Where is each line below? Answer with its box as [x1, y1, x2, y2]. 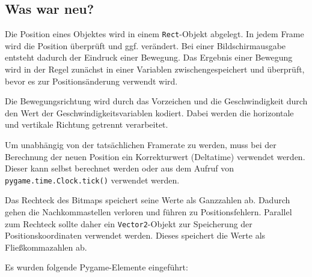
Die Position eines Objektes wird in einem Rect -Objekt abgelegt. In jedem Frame [5, 28, 304, 40]
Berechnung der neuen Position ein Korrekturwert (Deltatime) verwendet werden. [5, 150, 305, 162]
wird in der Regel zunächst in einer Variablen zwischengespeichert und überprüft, [5, 63, 305, 76]
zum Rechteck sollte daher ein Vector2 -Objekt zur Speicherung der [5, 217, 252, 230]
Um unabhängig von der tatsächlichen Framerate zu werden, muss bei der [5, 138, 277, 151]
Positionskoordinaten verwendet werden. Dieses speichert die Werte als [5, 229, 266, 242]
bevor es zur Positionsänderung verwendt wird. [5, 74, 178, 87]
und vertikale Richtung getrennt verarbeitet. [5, 118, 168, 131]
